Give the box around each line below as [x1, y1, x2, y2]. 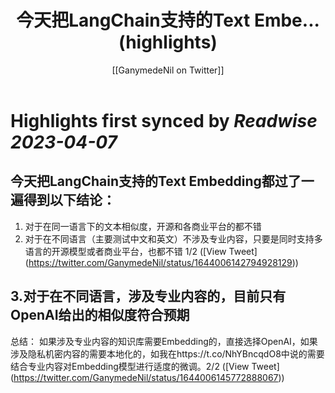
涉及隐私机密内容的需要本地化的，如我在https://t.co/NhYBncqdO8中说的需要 [10, 347, 325, 360]
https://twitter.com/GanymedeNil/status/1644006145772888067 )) [13, 371, 285, 383]
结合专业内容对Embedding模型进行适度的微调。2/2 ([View [10, 360, 250, 372]
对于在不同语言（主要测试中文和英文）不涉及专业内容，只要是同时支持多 [24, 232, 323, 245]
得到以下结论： [23, 192, 116, 209]
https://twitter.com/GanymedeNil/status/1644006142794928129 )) [28, 256, 299, 268]
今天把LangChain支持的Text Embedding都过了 [10, 173, 302, 190]
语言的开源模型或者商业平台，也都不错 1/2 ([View [24, 245, 227, 257]
